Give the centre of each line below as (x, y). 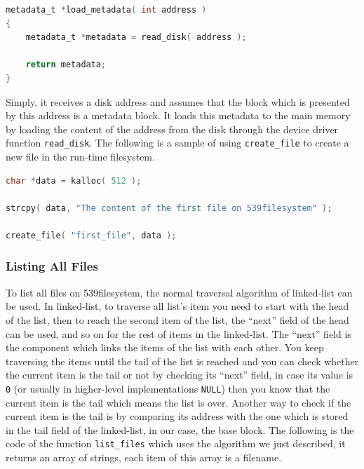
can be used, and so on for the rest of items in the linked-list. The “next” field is (178, 333)
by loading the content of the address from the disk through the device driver (172, 129)
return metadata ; (66, 65)
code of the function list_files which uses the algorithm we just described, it (176, 443)
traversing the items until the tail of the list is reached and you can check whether (182, 361)
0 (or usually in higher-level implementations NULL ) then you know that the (168, 388)
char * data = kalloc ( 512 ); (74, 181)
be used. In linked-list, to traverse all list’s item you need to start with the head (177, 306)
